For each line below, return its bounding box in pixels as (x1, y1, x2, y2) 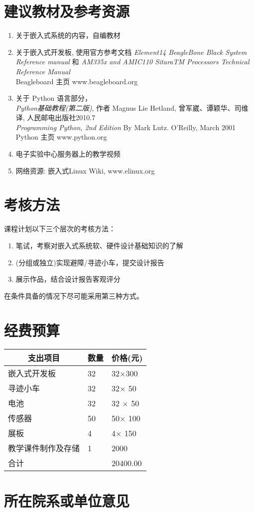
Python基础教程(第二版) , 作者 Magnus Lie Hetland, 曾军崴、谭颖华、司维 (15, 102, 249, 113)
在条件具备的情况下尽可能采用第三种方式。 (4, 290, 143, 301)
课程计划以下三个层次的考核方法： (4, 223, 116, 234)
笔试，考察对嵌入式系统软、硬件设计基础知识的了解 (15, 240, 183, 250)
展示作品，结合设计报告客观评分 (15, 274, 121, 284)
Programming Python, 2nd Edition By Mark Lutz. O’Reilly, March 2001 (15, 122, 236, 132)
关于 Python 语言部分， (15, 93, 92, 103)
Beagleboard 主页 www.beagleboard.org (15, 76, 138, 86)
